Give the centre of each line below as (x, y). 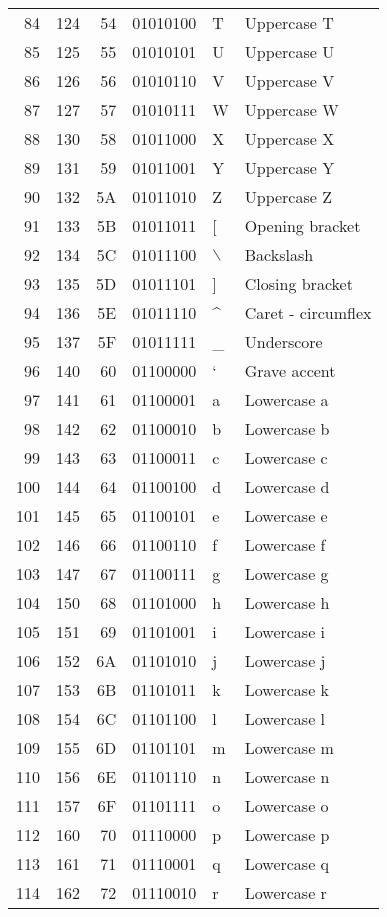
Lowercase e (286, 515)
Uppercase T (289, 22)
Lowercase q (287, 863)
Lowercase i (285, 631)
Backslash (279, 254)
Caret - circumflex (308, 312)
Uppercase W (291, 109)
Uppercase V (289, 80)
